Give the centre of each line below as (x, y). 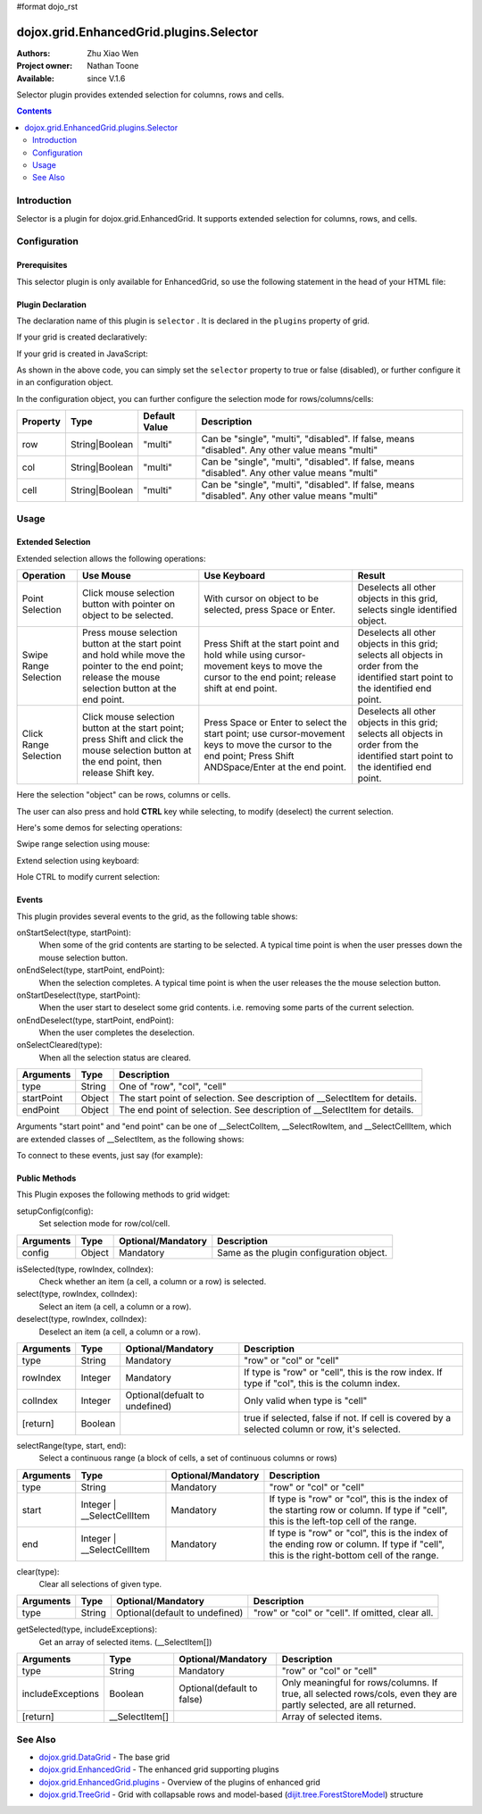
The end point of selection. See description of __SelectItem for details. (266, 1110)
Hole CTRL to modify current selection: (88, 877)
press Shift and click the (133, 740)
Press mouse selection (129, 632)
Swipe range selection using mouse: (83, 844)
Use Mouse (106, 576)
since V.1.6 (106, 78)
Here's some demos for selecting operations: (100, 827)
